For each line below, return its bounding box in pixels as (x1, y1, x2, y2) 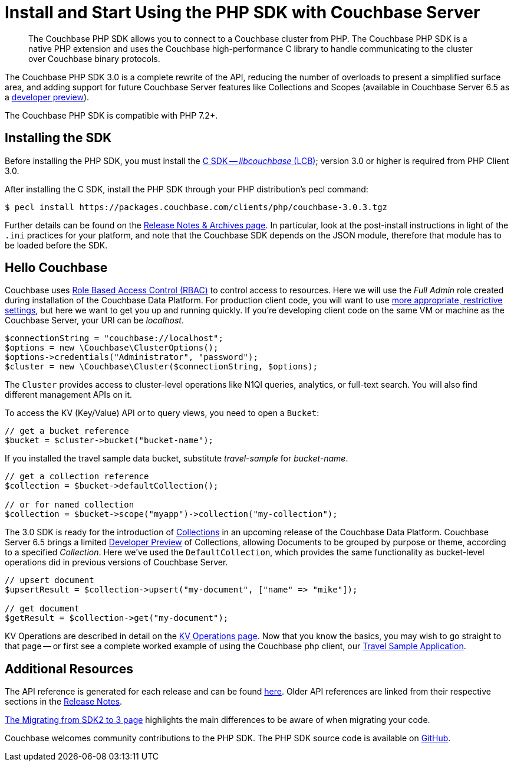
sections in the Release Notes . (5, 696, 123, 707)
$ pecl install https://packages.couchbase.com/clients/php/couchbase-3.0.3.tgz (5, 202, 388, 212)
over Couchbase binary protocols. (28, 53, 160, 64)
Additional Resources (5, 661, 133, 676)
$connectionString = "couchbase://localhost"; (5, 333, 223, 343)
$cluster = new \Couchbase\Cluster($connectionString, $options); (5, 362, 318, 372)
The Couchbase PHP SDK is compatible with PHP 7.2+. (5, 110, 218, 120)
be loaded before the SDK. (5, 240, 108, 250)
